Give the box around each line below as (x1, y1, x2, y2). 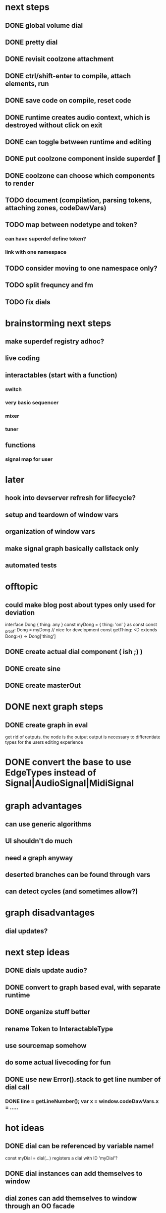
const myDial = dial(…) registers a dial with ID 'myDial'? (5, 1155, 118, 1161)
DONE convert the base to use (5, 757, 131, 768)
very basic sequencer (5, 399, 59, 406)
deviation (5, 608, 35, 617)
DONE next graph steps (5, 701, 104, 713)
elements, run (5, 79, 49, 88)
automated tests (5, 561, 57, 569)
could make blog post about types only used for (5, 601, 156, 609)
